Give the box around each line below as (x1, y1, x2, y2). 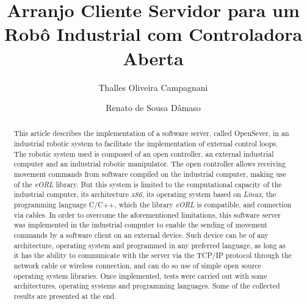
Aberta (123, 45, 184, 70)
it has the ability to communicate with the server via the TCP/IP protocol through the (13, 250, 292, 260)
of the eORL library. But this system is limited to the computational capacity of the (13, 179, 282, 189)
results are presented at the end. (13, 290, 117, 301)
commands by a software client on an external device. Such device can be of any (13, 230, 269, 240)
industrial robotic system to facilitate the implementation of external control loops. (13, 138, 278, 149)
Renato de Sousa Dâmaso (106, 101, 201, 114)
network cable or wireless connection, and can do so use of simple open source (13, 260, 261, 271)
